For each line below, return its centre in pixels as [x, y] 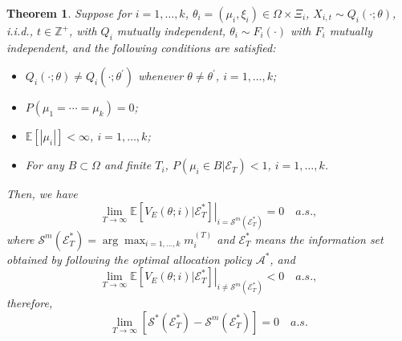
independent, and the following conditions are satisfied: [141, 47]
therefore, [30, 303]
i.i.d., [20, 30]
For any [45, 165]
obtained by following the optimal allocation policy [129, 259]
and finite [128, 165]
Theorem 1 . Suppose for [69, 13]
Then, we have [42, 194]
